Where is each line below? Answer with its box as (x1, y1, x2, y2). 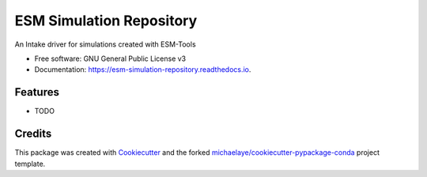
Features (14, 85, 59, 99)
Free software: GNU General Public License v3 (34, 54, 187, 63)
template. (14, 159, 46, 168)
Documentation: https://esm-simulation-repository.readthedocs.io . (34, 65, 251, 74)
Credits (14, 127, 52, 141)
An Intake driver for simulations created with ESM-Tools (14, 40, 197, 49)
